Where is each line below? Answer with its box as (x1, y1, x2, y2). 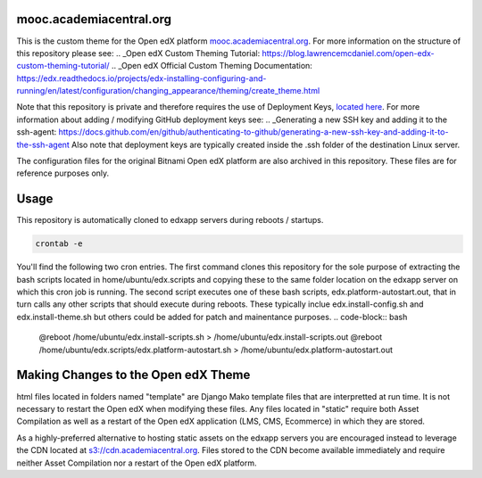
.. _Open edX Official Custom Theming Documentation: (111, 61, 312, 71)
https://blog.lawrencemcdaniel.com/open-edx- (262, 47, 435, 58)
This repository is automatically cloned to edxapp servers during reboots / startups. (16, 215, 324, 226)
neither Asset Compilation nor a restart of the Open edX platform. (16, 457, 257, 468)
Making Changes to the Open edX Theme (16, 367, 251, 383)
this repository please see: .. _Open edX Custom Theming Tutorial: (16, 47, 261, 58)
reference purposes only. (16, 168, 110, 178)
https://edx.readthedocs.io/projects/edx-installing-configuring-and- (16, 72, 267, 84)
